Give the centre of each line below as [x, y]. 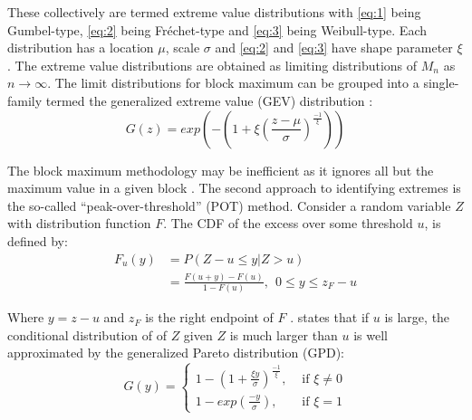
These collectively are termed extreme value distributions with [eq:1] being [214, 12]
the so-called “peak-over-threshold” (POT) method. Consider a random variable [229, 205]
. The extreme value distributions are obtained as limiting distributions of [212, 65]
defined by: [38, 240]
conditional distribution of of [87, 334]
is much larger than [284, 334]
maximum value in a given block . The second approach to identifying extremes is [234, 188]
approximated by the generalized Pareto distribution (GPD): [176, 353]
